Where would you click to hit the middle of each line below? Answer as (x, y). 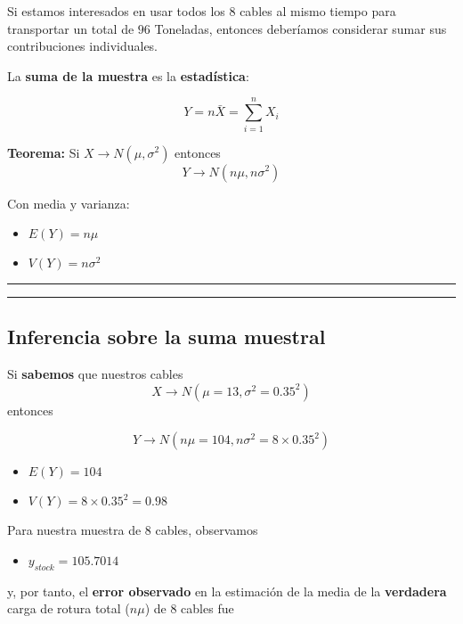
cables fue (207, 608)
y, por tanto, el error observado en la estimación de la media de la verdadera (227, 591)
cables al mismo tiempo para (318, 11)
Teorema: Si (44, 152)
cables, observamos (207, 530)
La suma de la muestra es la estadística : (128, 75)
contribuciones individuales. (83, 46)
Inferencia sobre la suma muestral (167, 337)
